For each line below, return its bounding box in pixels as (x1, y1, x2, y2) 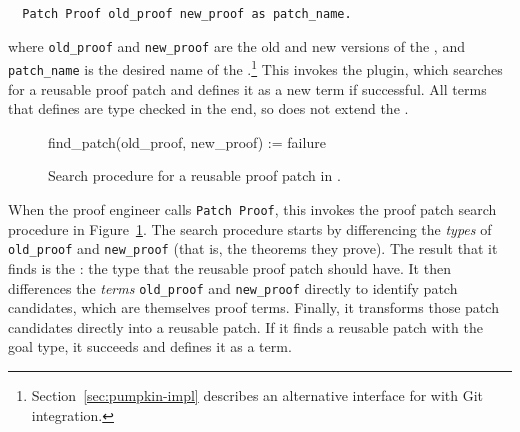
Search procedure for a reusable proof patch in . (48, 165, 341, 186)
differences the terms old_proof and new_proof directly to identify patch (8, 277, 458, 298)
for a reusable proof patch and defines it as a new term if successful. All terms (8, 78, 487, 99)
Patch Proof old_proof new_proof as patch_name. (22, 7, 352, 21)
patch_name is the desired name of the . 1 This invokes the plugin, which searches (8, 56, 503, 79)
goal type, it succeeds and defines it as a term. (8, 336, 292, 357)
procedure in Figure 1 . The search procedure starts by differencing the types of (8, 218, 492, 239)
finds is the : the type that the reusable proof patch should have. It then (8, 257, 451, 278)
